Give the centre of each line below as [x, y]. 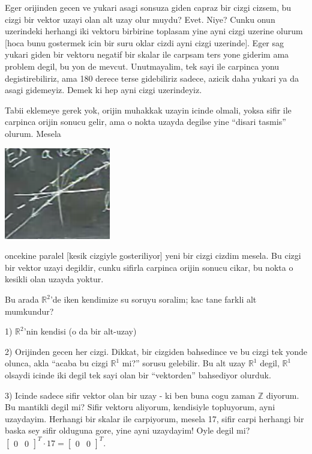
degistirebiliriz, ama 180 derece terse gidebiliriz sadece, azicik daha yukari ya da [152, 78]
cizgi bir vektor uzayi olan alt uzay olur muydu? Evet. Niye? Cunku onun [140, 19]
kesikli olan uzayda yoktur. [54, 279]
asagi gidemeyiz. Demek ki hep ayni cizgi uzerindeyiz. [103, 90]
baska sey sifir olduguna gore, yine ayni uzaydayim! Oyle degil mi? [127, 430]
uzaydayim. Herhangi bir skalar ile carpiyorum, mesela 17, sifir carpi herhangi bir [154, 418]
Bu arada [22, 299]
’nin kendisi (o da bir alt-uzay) [80, 331]
